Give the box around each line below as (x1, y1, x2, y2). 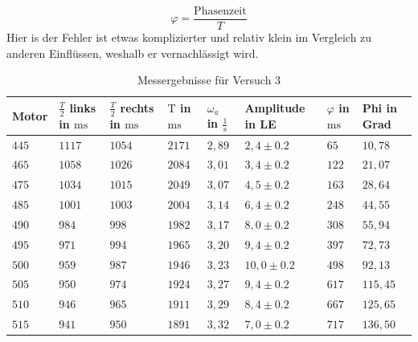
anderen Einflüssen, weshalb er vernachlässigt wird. (6, 44, 259, 61)
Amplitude (244, 99, 305, 116)
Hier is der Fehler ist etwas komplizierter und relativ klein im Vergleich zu (6, 29, 372, 46)
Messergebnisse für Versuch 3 (137, 71, 281, 88)
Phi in (362, 99, 397, 116)
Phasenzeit (194, 6, 247, 17)
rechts (120, 99, 154, 116)
